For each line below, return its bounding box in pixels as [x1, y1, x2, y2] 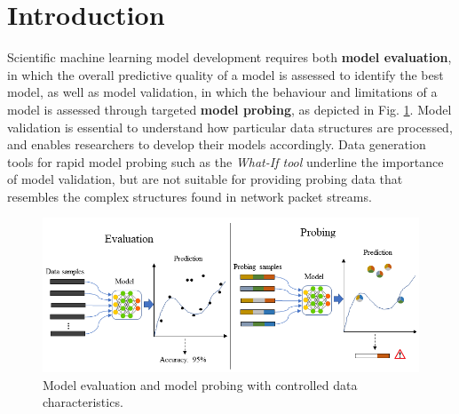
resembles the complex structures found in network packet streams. [7, 187, 372, 205]
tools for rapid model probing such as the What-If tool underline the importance [7, 152, 444, 171]
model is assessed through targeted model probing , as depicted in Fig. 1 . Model [7, 100, 452, 118]
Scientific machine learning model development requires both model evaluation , [7, 48, 452, 67]
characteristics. [43, 393, 123, 411]
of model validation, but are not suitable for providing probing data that [7, 170, 403, 188]
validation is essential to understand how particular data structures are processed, [7, 117, 453, 136]
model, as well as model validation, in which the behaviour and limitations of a [7, 83, 438, 101]
